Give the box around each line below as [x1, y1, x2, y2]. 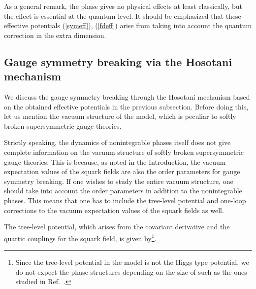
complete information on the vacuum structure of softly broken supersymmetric [4, 146, 244, 157]
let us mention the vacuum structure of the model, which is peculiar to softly [4, 111, 236, 121]
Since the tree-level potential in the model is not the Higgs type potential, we [15, 256, 249, 267]
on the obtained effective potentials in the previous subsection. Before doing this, [4, 101, 249, 111]
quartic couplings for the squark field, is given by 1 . [4, 231, 157, 243]
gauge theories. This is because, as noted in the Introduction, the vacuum [4, 156, 226, 167]
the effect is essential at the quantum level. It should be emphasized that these [4, 10, 241, 21]
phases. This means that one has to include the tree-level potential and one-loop [4, 195, 246, 205]
